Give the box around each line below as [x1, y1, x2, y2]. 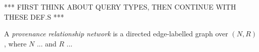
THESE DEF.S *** [4, 11, 64, 22]
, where [4, 38, 27, 48]
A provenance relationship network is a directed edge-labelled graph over [4, 28, 228, 39]
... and [36, 38, 57, 48]
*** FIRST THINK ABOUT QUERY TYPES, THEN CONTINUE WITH [4, 2, 236, 12]
